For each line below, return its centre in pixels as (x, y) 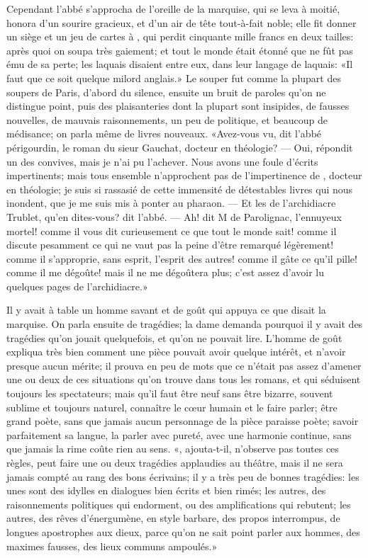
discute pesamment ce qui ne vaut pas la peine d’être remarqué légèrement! (170, 245)
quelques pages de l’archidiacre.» (77, 286)
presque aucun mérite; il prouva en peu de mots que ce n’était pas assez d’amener (184, 365)
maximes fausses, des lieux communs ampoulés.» (112, 546)
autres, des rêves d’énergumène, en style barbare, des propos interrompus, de (173, 518)
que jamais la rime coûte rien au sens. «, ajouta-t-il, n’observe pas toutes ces (173, 449)
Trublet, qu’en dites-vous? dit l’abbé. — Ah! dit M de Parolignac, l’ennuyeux (174, 216)
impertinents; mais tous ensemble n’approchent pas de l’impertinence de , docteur (184, 175)
